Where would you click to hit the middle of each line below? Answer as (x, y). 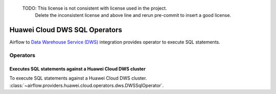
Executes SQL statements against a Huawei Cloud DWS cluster (77, 68)
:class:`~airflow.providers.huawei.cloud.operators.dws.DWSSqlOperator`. (87, 85)
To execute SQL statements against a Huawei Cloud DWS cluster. (78, 78)
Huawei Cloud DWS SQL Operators (66, 30)
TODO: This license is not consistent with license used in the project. (95, 8)
